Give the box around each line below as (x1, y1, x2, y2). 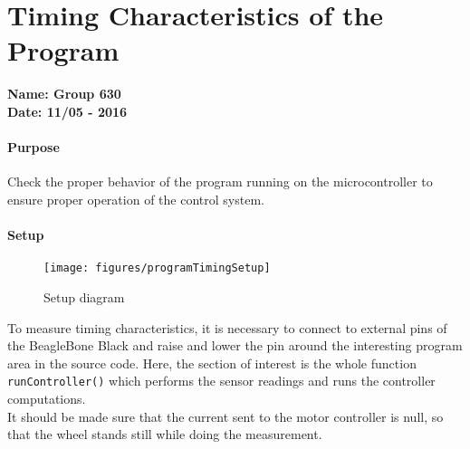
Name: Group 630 (7, 84, 121, 103)
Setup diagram (43, 287, 125, 306)
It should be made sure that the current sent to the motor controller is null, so (7, 406, 444, 425)
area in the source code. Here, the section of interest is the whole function (7, 353, 417, 372)
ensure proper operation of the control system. (7, 189, 264, 208)
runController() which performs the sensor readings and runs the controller (7, 371, 436, 390)
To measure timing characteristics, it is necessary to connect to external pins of (7, 318, 447, 337)
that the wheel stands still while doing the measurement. (7, 425, 322, 444)
